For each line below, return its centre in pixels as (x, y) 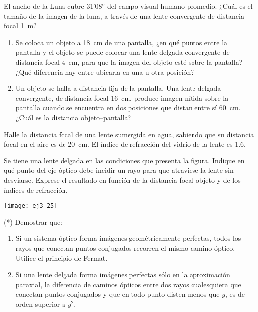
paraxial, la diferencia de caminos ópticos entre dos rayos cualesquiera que (128, 284)
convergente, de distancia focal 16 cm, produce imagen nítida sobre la (122, 98)
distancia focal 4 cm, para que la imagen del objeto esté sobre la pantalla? (129, 61)
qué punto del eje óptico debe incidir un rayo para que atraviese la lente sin (119, 170)
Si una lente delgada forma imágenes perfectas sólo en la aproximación (123, 274)
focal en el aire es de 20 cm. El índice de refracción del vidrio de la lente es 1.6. (125, 144)
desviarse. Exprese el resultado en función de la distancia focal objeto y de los (122, 180)
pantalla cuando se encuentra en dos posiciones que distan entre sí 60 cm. (128, 108)
